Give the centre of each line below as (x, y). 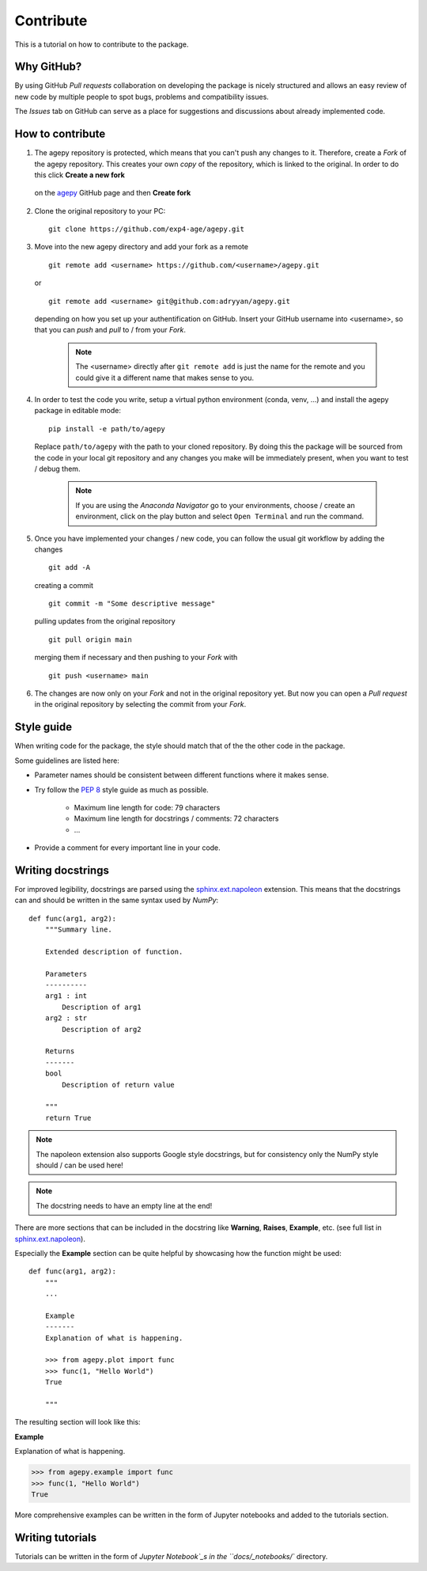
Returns (60, 1051)
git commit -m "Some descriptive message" (132, 604)
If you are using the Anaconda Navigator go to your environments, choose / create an (215, 505)
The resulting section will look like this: (78, 1422)
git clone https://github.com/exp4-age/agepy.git (147, 229)
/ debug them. (57, 469)
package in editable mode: (78, 411)
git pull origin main (90, 639)
